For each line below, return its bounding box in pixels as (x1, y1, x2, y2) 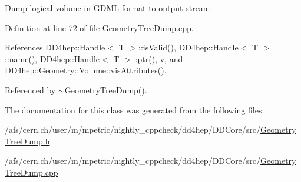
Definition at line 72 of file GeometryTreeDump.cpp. (5, 21, 194, 33)
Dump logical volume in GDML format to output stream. (5, 2, 213, 14)
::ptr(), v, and (133, 52, 183, 65)
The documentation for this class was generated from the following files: (5, 103, 264, 116)
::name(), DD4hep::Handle (5, 52, 100, 65)
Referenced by (5, 83, 56, 96)
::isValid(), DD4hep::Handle (138, 41, 239, 53)
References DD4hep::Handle (5, 41, 105, 53)
